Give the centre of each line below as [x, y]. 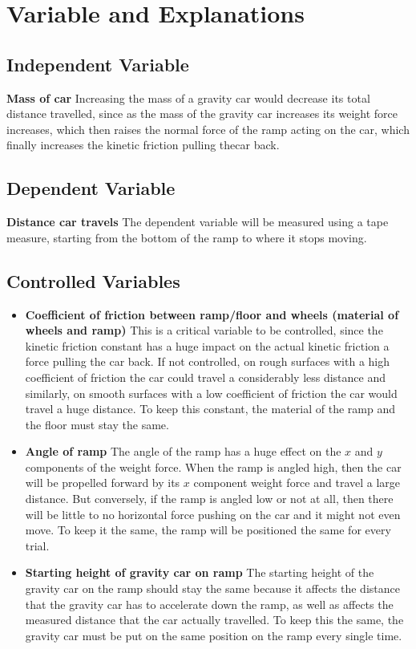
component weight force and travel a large [297, 483]
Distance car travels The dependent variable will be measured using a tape [198, 222]
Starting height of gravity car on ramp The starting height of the [200, 572]
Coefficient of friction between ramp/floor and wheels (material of [212, 314]
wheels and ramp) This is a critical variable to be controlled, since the [204, 330]
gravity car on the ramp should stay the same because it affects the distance [212, 588]
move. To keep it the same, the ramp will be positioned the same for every [208, 530]
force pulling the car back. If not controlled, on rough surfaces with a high [208, 361]
